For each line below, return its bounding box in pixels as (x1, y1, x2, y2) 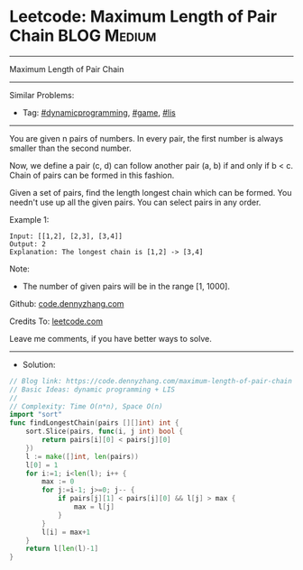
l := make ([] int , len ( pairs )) (25, 452, 140, 461)
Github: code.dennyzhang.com (9, 298, 124, 308)
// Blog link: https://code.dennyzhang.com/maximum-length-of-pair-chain (9, 376, 293, 385)
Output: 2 (9, 239, 47, 249)
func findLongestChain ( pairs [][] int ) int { (9, 418, 179, 427)
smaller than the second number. (9, 142, 133, 153)
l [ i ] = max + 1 (41, 528, 91, 537)
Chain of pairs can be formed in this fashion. (9, 170, 175, 180)
